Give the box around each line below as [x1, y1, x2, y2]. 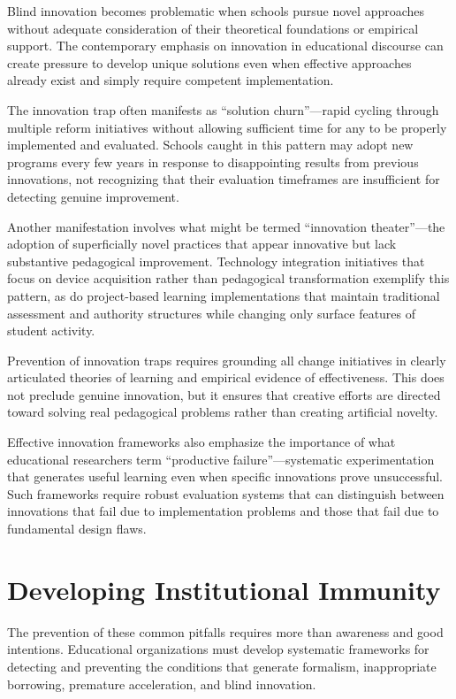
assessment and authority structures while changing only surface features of [7, 303, 416, 322]
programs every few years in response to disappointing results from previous [7, 152, 419, 171]
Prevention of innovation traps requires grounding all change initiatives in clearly [7, 350, 446, 369]
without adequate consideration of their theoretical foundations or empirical [7, 19, 419, 37]
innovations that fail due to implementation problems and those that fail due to [7, 502, 439, 520]
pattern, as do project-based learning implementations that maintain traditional [7, 286, 440, 304]
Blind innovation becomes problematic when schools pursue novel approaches [7, 2, 425, 19]
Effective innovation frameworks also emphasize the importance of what [7, 433, 396, 451]
